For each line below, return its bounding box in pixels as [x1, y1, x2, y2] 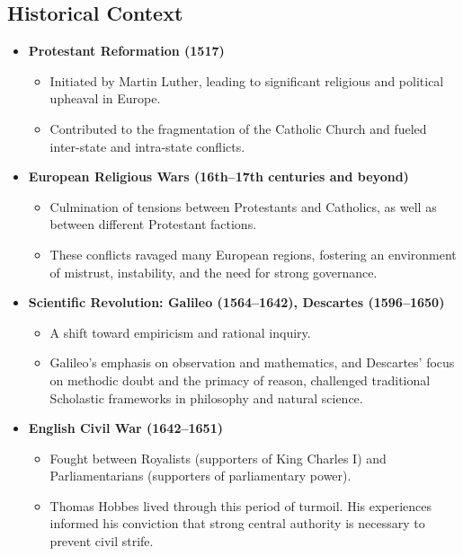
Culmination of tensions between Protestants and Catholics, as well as [49, 197, 437, 216]
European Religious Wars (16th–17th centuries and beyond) [28, 167, 409, 186]
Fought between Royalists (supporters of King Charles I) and [49, 448, 387, 467]
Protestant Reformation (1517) [28, 41, 225, 60]
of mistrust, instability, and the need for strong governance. [49, 262, 378, 281]
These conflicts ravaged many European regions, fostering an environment [49, 244, 457, 263]
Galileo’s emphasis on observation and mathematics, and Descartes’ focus [49, 353, 455, 372]
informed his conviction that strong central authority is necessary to [49, 514, 425, 533]
